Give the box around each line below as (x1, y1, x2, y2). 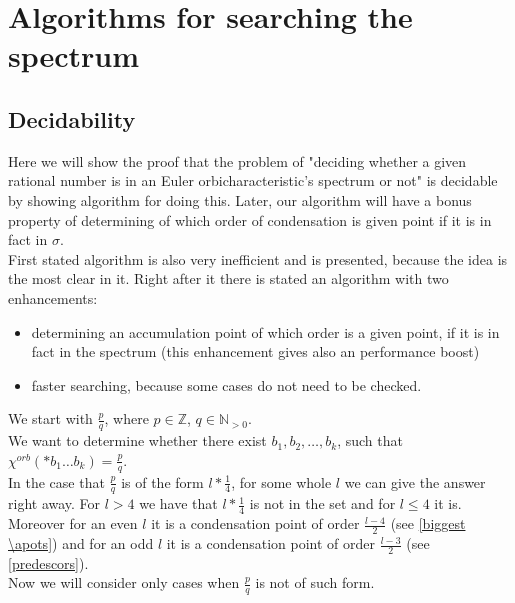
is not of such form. (255, 572, 375, 593)
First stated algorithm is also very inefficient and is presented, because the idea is (8, 248, 508, 269)
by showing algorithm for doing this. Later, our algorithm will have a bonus (8, 189, 472, 210)
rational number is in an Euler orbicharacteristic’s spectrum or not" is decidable (8, 170, 498, 191)
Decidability (8, 103, 136, 134)
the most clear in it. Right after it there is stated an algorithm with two (8, 268, 449, 289)
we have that (139, 493, 218, 514)
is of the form (121, 471, 204, 492)
